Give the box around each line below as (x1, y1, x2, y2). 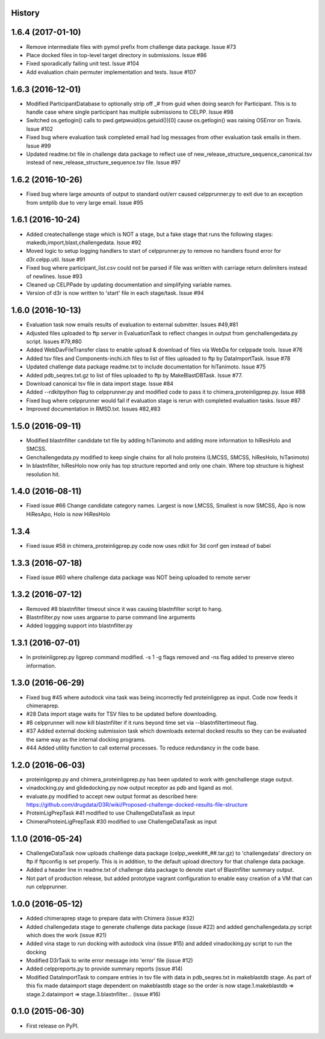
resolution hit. (26, 470, 60, 478)
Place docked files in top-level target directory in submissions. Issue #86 (26, 51, 207, 58)
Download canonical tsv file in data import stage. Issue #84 (26, 380, 174, 387)
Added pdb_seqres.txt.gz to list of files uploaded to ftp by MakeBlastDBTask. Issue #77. (26, 371, 243, 379)
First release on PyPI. (26, 1022, 79, 1029)
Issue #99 (26, 142, 51, 149)
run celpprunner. (26, 883, 68, 890)
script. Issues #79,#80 (26, 338, 82, 345)
